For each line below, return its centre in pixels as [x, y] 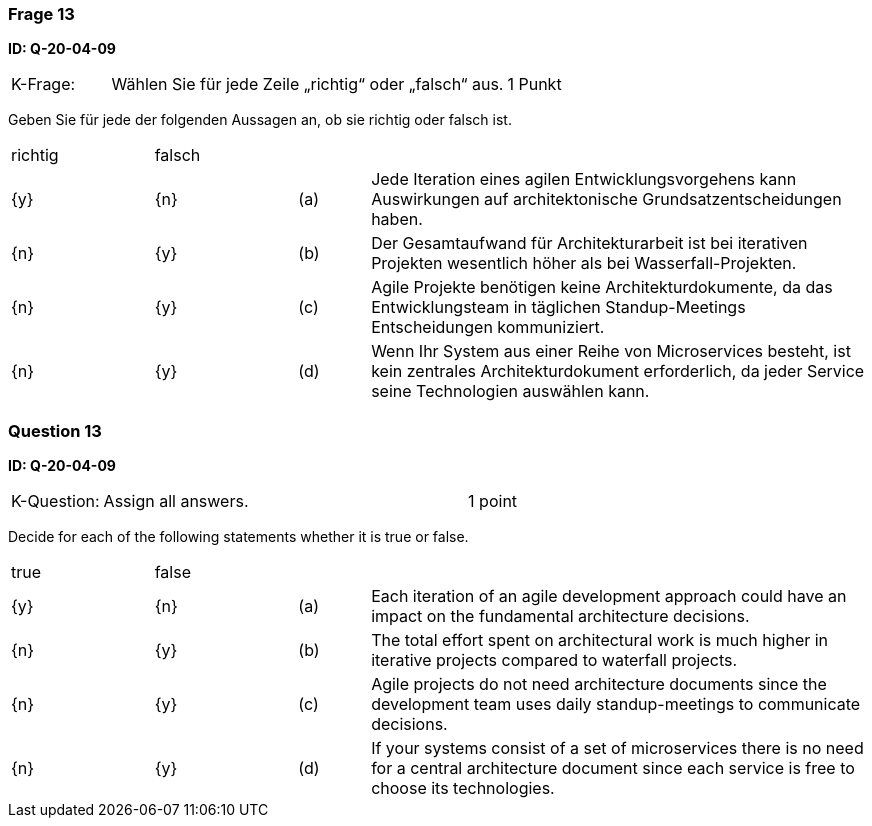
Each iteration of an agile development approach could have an [609, 596]
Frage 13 [41, 14]
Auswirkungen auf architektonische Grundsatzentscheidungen [606, 199]
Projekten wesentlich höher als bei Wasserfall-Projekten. [584, 263]
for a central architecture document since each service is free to [613, 768]
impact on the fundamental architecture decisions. [560, 616]
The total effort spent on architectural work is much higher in [600, 640]
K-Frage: [43, 84]
